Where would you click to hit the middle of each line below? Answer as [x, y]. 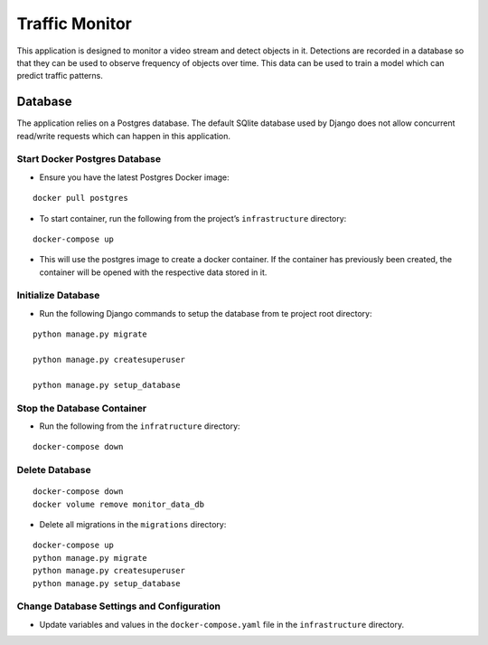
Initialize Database [58, 296]
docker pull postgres [80, 198]
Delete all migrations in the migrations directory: [133, 525]
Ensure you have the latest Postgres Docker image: [134, 177]
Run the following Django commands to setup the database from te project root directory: [206, 313]
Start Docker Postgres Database [89, 159]
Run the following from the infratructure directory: [140, 426]
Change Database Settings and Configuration [119, 606]
